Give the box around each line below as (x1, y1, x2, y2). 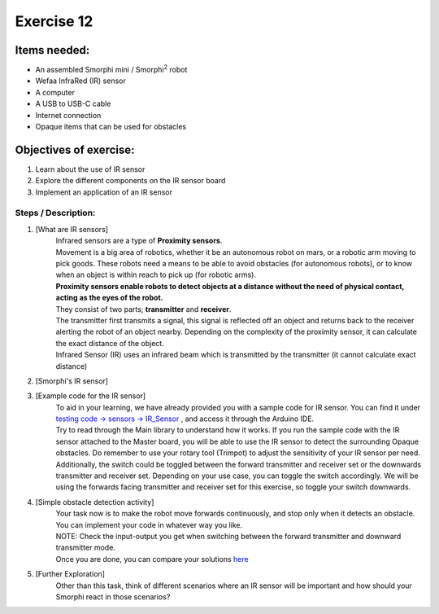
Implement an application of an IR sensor (35, 187, 172, 197)
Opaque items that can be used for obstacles (35, 122, 187, 132)
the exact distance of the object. (55, 338, 164, 348)
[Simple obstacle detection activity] (35, 497, 154, 507)
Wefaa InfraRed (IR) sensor (35, 76, 126, 86)
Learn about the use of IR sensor (35, 164, 146, 174)
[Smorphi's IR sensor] (35, 375, 109, 386)
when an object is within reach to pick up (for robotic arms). (55, 270, 256, 280)
